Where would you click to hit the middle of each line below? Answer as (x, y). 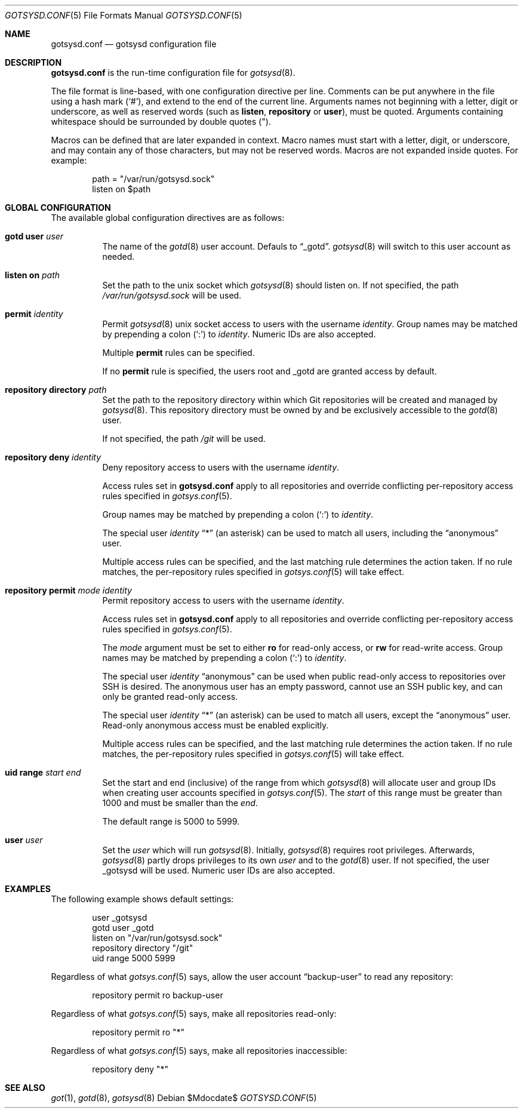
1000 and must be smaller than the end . (180, 803)
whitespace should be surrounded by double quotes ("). (161, 122)
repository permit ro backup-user (158, 995)
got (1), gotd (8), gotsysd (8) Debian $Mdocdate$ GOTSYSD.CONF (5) (184, 1098)
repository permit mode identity (68, 590)
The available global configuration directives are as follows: (168, 218)
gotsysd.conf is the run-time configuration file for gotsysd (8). (173, 73)
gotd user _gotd (123, 928)
